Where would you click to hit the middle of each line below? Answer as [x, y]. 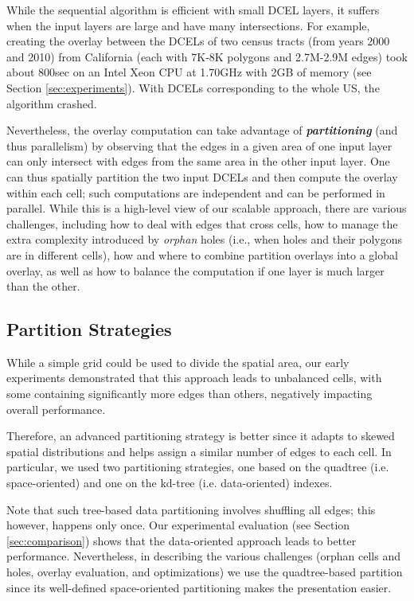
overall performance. [56, 409]
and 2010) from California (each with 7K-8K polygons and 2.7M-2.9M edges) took [207, 56]
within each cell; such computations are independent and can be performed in [196, 192]
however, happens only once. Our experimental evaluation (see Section [178, 525]
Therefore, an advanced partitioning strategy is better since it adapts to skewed [201, 436]
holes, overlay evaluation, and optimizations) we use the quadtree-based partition [205, 572]
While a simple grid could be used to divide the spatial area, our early [178, 362]
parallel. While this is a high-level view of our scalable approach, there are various [207, 208]
